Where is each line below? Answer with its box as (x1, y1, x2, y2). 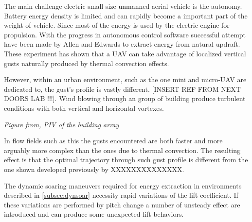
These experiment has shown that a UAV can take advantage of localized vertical (4, 48, 246, 58)
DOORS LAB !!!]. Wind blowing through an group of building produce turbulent (4, 93, 246, 103)
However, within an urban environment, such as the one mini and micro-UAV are (4, 74, 247, 85)
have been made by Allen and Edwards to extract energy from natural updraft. (4, 39, 240, 49)
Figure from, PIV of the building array (4, 119, 119, 129)
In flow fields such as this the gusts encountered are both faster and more (4, 136, 223, 146)
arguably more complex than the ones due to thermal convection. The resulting (4, 145, 241, 155)
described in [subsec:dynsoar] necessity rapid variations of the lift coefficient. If (4, 190, 238, 200)
